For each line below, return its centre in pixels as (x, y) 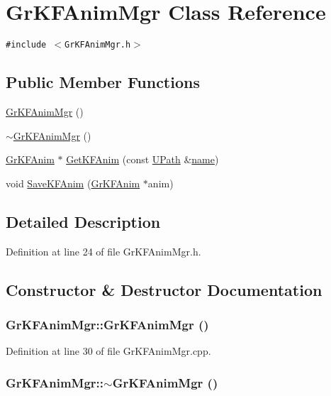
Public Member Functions (103, 82)
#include (26, 45)
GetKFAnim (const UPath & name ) (142, 159)
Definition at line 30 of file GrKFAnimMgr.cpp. (108, 351)
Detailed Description (83, 221)
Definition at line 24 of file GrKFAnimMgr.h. (103, 251)
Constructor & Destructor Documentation (164, 289)
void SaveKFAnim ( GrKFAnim (73, 183)
